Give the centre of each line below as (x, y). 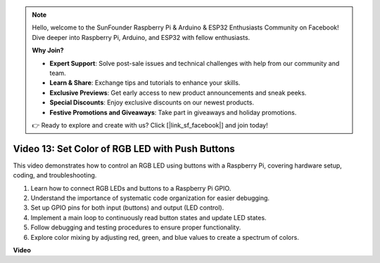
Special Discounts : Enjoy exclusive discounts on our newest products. (152, 102)
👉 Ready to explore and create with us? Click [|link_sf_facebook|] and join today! (150, 125)
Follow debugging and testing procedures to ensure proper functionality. (136, 227)
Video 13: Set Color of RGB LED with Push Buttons (124, 148)
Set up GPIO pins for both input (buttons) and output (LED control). (127, 208)
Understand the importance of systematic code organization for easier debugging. (150, 198)
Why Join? (48, 50)
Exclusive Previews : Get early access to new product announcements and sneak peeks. (178, 93)
